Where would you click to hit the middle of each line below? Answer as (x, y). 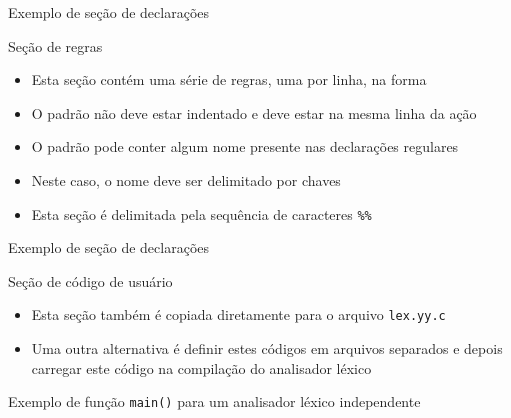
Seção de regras (55, 45)
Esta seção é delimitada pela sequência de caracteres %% (201, 213)
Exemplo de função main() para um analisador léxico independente (214, 401)
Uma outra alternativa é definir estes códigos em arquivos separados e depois (267, 348)
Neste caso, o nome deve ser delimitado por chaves (186, 179)
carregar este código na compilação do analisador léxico (201, 367)
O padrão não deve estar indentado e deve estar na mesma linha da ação (254, 112)
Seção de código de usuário (90, 280)
